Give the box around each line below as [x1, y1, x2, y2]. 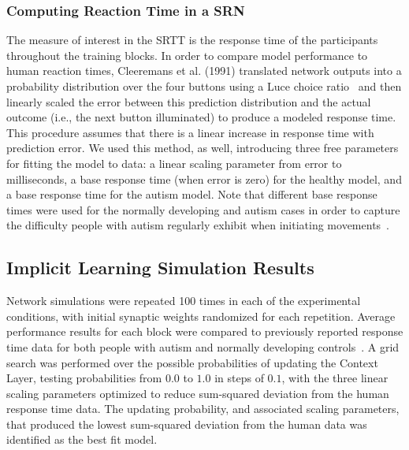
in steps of [214, 370, 264, 386]
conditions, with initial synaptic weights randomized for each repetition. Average [6, 307, 396, 324]
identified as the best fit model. [6, 431, 158, 448]
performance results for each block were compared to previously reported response [6, 323, 403, 340]
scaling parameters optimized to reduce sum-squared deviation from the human [6, 385, 389, 401]
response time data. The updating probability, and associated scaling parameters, [6, 400, 400, 417]
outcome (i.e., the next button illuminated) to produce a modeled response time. [6, 109, 396, 125]
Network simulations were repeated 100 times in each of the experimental [6, 292, 361, 309]
